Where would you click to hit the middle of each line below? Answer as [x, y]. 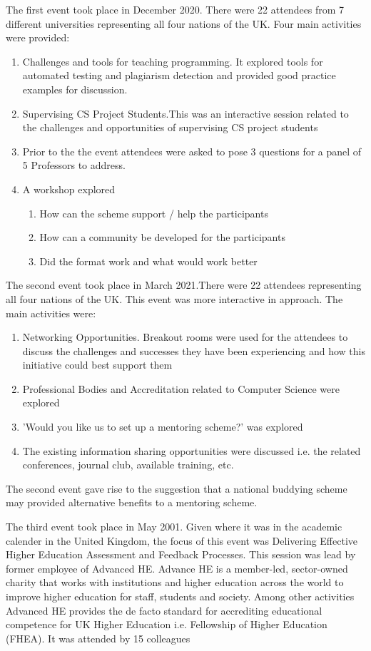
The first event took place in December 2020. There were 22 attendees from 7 [175, 9]
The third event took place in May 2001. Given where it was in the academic [174, 527]
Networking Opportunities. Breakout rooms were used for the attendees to [185, 337]
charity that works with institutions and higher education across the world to [175, 582]
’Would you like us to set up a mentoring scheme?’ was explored [163, 427]
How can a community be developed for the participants [162, 237]
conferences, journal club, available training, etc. [128, 465]
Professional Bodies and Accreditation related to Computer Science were [181, 388]
